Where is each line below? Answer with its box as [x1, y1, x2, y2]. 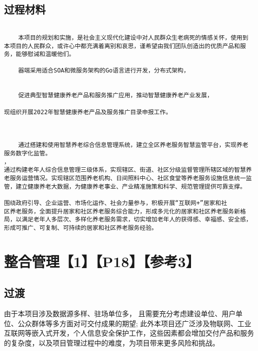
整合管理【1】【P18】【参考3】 [4, 251, 200, 271]
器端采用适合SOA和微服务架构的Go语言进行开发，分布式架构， [18, 67, 190, 74]
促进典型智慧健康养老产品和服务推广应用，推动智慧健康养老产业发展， [18, 92, 213, 99]
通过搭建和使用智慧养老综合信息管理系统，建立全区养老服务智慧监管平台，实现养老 [18, 141, 249, 149]
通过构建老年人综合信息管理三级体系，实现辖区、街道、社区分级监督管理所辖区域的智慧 [4, 166, 246, 174]
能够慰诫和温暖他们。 [15, 51, 75, 58]
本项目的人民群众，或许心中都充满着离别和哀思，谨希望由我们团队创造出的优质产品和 [4, 42, 240, 50]
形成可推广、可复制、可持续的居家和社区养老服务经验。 [4, 224, 158, 231]
